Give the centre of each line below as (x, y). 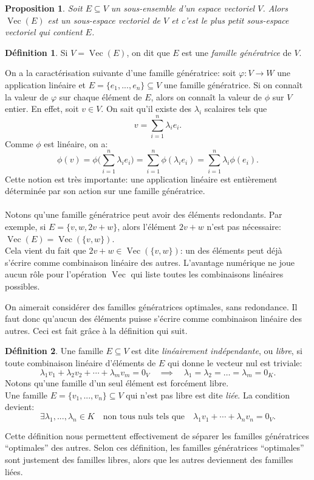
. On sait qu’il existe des (146, 109)
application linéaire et (46, 84)
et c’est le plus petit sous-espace (230, 20)
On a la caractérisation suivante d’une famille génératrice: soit (121, 73)
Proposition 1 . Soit (44, 8)
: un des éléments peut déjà (231, 250)
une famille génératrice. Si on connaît (233, 84)
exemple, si (26, 226)
